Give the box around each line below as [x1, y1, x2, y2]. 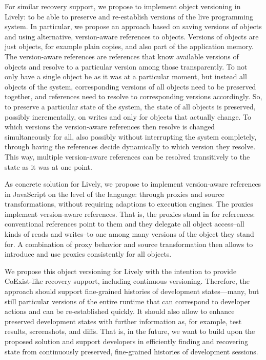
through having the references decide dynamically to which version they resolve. [5, 141, 256, 152]
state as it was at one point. [5, 161, 92, 172]
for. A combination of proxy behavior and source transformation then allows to [5, 238, 253, 249]
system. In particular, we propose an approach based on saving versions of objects [5, 21, 262, 32]
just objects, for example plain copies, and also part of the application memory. [5, 41, 254, 52]
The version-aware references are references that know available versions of [5, 51, 239, 61]
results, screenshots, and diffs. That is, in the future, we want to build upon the [5, 326, 255, 336]
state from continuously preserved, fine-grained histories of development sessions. [5, 346, 258, 356]
